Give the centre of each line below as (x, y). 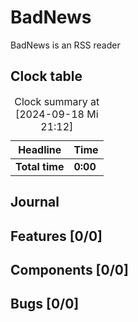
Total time (40, 166)
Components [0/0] (69, 269)
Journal (35, 202)
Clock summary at (57, 101)
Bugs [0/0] (45, 304)
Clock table (46, 76)
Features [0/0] (56, 236)
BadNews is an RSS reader (65, 45)
